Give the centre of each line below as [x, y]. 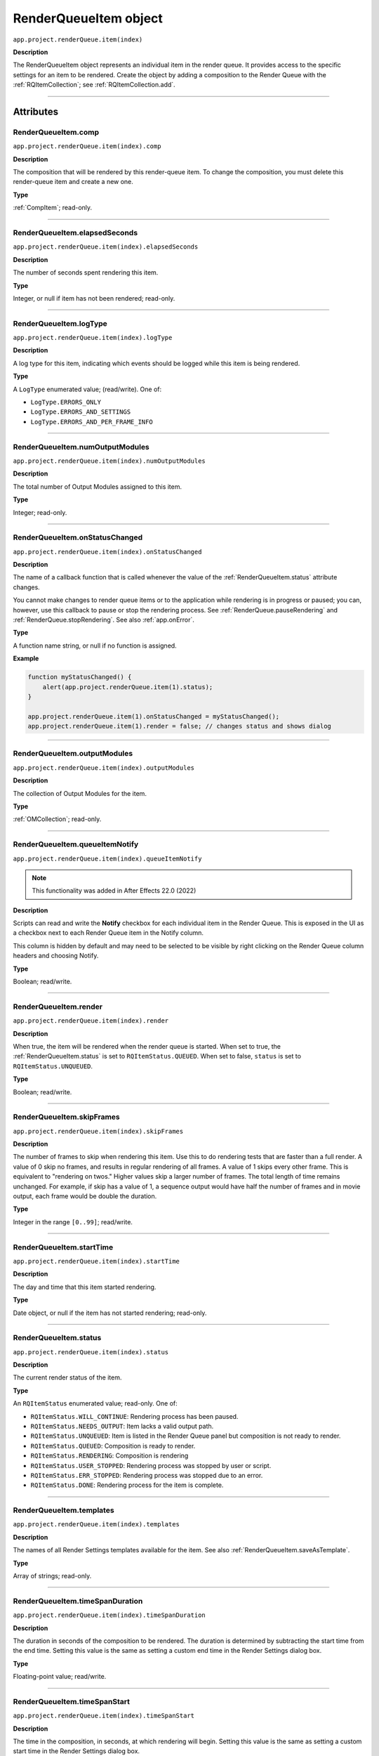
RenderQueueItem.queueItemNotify [76, 844]
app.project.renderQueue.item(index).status [91, 1352]
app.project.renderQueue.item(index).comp [87, 146]
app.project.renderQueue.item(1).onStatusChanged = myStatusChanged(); [154, 716]
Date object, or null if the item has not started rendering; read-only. [110, 1313]
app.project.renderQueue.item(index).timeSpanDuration [109, 1615]
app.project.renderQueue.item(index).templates [97, 1525]
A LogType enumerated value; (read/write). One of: [87, 389]
